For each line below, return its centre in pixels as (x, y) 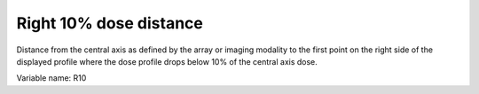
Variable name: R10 (51, 78)
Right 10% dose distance (110, 23)
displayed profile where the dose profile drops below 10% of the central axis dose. (167, 61)
